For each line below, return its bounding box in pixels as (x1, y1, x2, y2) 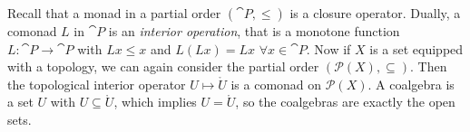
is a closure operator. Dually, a (289, 4, 461, 22)
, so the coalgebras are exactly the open (235, 92, 455, 111)
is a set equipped (369, 39, 464, 58)
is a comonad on (230, 74, 322, 93)
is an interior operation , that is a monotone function (108, 22, 400, 40)
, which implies (113, 92, 197, 111)
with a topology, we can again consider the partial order (7, 57, 319, 76)
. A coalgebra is (367, 74, 455, 93)
